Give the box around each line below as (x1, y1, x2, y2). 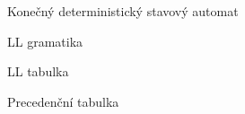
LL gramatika (7, 31, 83, 50)
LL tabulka (7, 62, 69, 81)
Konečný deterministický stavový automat (7, 2, 239, 20)
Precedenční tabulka (7, 92, 119, 110)
